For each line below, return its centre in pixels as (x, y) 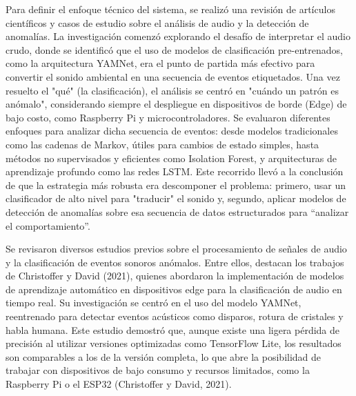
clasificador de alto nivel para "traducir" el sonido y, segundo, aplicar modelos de (176, 198)
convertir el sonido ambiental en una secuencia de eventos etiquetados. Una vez (173, 76)
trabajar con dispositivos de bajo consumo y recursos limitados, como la (158, 370)
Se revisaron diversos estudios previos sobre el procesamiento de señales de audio (176, 249)
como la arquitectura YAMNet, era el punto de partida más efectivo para (160, 63)
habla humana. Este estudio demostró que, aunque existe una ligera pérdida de (173, 329)
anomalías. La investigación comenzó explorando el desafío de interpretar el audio (178, 36)
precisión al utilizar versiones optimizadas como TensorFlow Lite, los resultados (174, 343)
